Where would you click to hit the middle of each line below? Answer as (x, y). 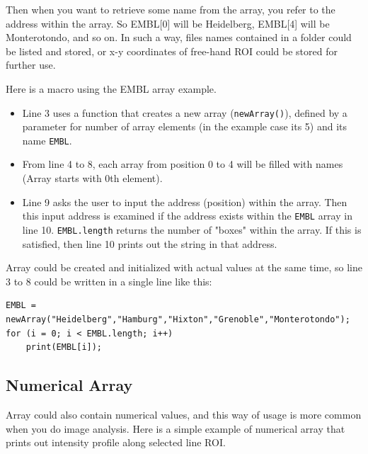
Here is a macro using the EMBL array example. (111, 88)
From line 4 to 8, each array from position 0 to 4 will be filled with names (183, 164)
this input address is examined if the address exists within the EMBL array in (187, 216)
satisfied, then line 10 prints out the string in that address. (150, 243)
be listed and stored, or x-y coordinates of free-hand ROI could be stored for (172, 51)
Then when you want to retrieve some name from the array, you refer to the (171, 9)
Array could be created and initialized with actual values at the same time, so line (184, 267)
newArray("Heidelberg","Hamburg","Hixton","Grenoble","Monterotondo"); (178, 319)
